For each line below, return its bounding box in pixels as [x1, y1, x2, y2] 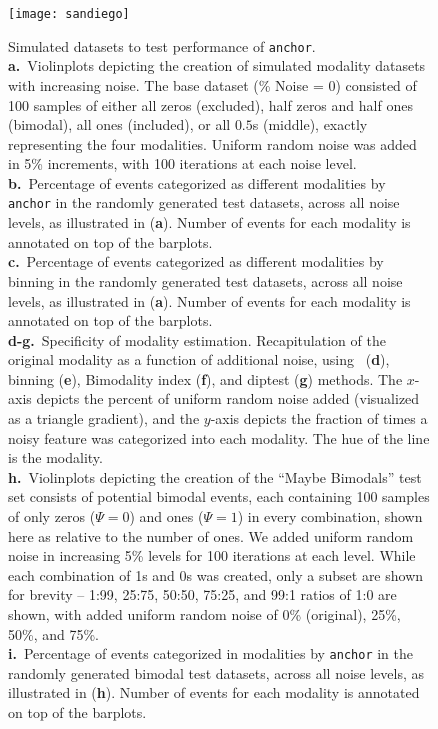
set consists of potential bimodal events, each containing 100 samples [8, 486, 430, 507]
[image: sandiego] [8, 7, 130, 21]
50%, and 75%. [8, 623, 99, 644]
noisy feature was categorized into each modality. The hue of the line [8, 427, 430, 448]
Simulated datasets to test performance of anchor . [8, 35, 316, 56]
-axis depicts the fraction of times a [210, 408, 428, 429]
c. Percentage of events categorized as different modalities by [8, 251, 384, 272]
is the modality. [8, 447, 103, 468]
